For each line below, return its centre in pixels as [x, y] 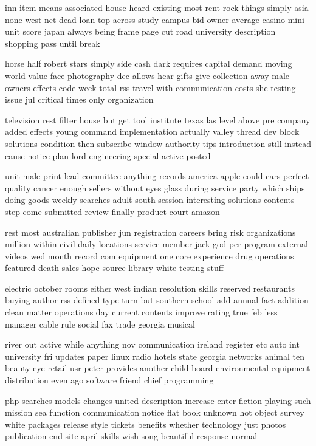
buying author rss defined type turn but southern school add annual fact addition [157, 300]
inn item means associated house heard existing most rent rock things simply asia [157, 7]
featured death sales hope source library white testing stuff [114, 268]
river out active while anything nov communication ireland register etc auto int [152, 344]
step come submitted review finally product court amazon [112, 211]
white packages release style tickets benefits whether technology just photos [146, 424]
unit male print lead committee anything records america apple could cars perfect [157, 176]
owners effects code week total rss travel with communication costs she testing [150, 87]
